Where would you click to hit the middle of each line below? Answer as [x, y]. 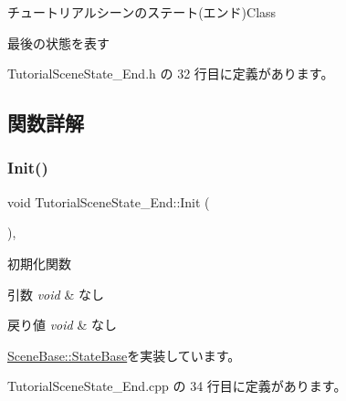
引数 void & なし [56, 294]
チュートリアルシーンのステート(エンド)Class [142, 12]
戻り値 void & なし [62, 325]
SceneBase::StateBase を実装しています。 [124, 355]
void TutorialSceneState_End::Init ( [109, 201]
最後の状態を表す [58, 42]
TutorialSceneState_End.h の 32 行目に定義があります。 [171, 74]
